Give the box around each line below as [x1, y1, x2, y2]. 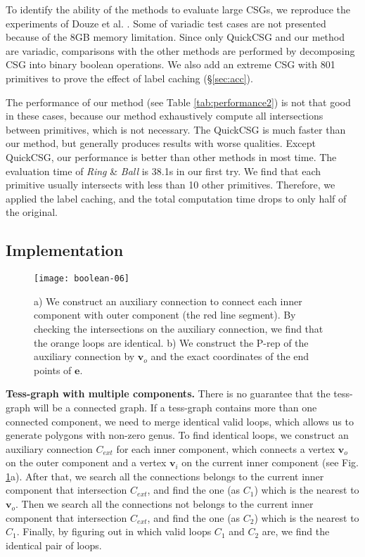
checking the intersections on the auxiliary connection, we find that [34, 321, 324, 335]
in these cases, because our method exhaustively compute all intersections [6, 108, 324, 123]
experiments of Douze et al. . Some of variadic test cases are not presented [6, 15, 326, 30]
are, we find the [262, 524, 330, 539]
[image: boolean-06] [34, 274, 130, 284]
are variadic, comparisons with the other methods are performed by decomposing [6, 43, 355, 58]
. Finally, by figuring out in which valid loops [16, 524, 212, 539]
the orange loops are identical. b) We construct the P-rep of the [34, 335, 309, 350]
